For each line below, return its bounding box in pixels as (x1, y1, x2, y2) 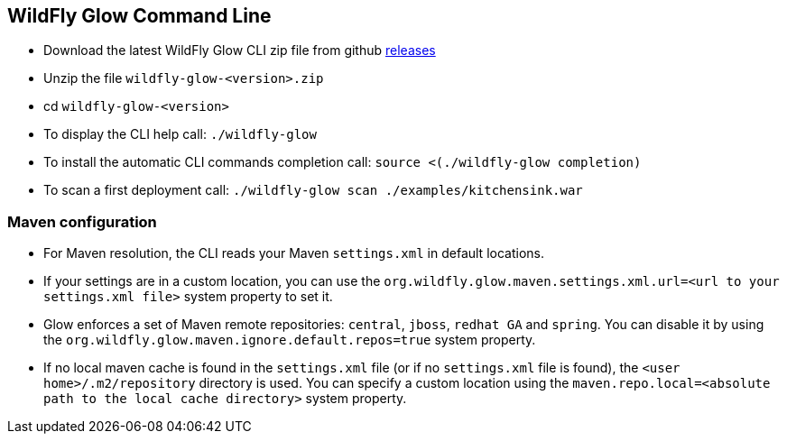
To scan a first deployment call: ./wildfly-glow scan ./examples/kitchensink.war (43, 182, 583, 198)
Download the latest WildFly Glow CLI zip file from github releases (43, 42, 436, 59)
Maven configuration (7, 212, 157, 231)
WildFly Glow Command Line (7, 5, 272, 27)
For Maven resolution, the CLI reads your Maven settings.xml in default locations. (43, 245, 544, 262)
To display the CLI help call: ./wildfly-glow (43, 126, 317, 142)
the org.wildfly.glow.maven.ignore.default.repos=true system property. (43, 332, 536, 348)
